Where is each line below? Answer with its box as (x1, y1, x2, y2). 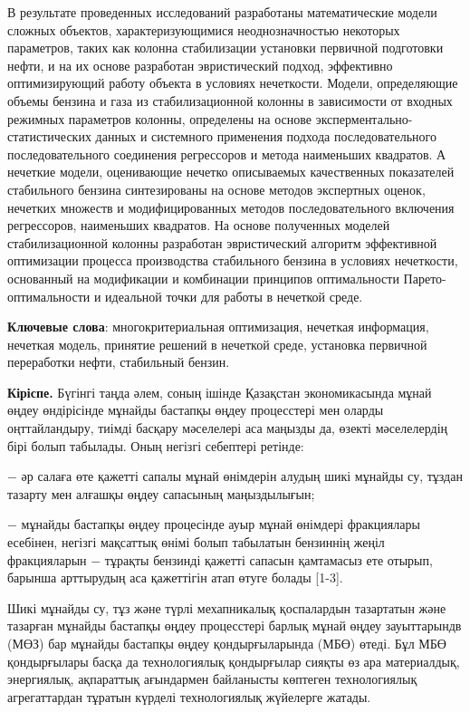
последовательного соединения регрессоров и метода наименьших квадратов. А (7, 144, 446, 163)
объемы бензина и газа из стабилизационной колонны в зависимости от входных (7, 91, 453, 110)
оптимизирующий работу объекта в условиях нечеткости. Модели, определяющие (7, 73, 458, 92)
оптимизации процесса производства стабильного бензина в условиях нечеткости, (7, 251, 458, 270)
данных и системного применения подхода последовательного (95, 127, 436, 146)
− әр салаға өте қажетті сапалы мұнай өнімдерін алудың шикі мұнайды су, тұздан (7, 467, 463, 486)
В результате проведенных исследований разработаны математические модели (7, 3, 437, 21)
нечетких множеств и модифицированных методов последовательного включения (7, 197, 455, 216)
